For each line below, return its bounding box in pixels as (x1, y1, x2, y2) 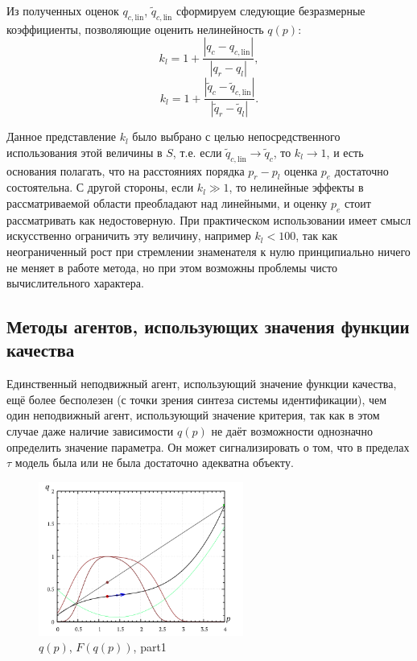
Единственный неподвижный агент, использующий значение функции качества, (6, 375, 397, 392)
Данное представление (6, 128, 116, 145)
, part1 (133, 638, 167, 655)
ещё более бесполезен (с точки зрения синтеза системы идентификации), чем (6, 390, 387, 407)
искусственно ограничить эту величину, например (6, 227, 251, 244)
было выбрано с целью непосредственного (132, 128, 341, 145)
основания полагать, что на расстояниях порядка (6, 162, 245, 179)
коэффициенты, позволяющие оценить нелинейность (6, 20, 264, 37)
